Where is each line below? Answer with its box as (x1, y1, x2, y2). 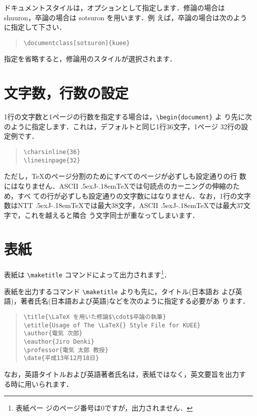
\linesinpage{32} (23, 156, 81, 164)
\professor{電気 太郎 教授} (23, 346, 109, 354)
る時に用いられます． (4, 378, 73, 389)
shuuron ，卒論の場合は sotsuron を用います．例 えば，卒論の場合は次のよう (4, 12, 247, 22)
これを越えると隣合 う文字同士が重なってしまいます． (24, 209, 199, 220)
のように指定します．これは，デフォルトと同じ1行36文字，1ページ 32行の (4, 121, 241, 131)
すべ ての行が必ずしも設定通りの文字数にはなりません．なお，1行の (17, 190, 237, 201)
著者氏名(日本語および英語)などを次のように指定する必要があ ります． (20, 296, 250, 306)
